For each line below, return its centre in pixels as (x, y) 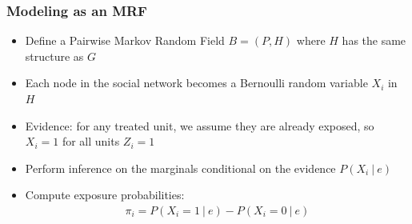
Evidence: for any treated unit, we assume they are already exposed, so (200, 125)
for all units (91, 141)
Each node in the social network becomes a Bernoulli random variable (196, 83)
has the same (374, 40)
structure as (54, 56)
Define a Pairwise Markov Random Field (125, 40)
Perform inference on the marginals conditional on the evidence (180, 168)
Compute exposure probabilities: (105, 195)
